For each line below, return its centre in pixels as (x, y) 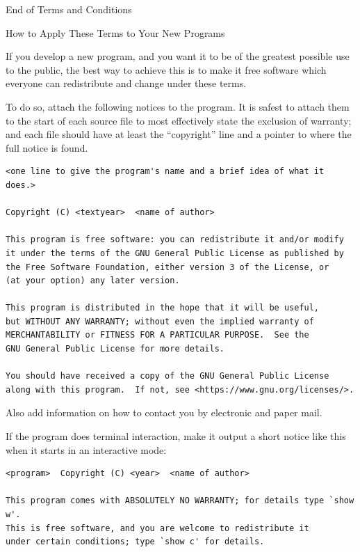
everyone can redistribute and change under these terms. (126, 83)
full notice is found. (47, 147)
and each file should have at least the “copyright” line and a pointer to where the (179, 134)
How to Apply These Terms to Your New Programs (115, 32)
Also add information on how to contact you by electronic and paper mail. (164, 412)
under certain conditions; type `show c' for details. (135, 542)
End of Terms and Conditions (69, 9)
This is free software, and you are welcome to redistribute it (157, 528)
